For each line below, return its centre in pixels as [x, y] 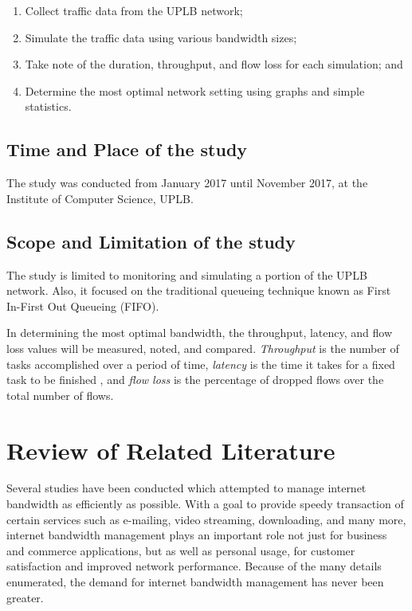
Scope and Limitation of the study [151, 241]
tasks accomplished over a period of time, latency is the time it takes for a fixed [201, 364]
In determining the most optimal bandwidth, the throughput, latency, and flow [200, 333]
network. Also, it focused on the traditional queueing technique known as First [199, 290]
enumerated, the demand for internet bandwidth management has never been [195, 582]
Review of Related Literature [171, 450]
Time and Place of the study [127, 149]
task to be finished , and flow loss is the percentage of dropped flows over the [195, 380]
